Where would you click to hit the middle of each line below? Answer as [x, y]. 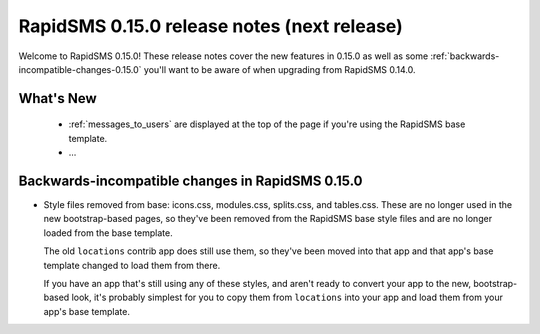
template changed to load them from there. [132, 265]
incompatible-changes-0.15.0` [80, 69]
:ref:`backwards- [465, 56]
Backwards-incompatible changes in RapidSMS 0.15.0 [190, 180]
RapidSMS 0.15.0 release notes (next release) [211, 26]
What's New [57, 98]
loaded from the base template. [108, 232]
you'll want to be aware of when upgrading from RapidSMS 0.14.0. [279, 69]
